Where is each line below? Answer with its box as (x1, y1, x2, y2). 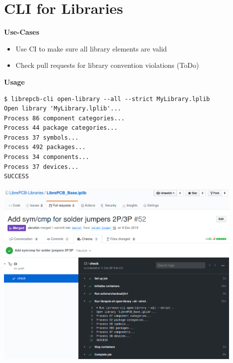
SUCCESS (4, 173, 29, 180)
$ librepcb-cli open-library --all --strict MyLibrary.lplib (4, 95, 210, 103)
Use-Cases (4, 27, 40, 37)
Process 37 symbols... (4, 134, 79, 141)
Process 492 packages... (4, 144, 86, 151)
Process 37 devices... (4, 163, 79, 170)
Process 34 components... (4, 154, 89, 161)
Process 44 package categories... (4, 124, 118, 132)
